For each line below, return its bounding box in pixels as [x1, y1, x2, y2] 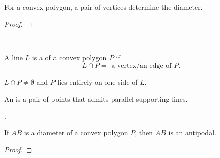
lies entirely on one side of [57, 76, 138, 87]
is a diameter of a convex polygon [24, 127, 128, 138]
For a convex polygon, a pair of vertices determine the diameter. [4, 2, 203, 12]
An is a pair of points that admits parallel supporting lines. [4, 93, 188, 104]
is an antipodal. [168, 127, 216, 138]
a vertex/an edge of [111, 62, 172, 70]
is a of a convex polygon [32, 52, 107, 62]
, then [135, 127, 153, 138]
